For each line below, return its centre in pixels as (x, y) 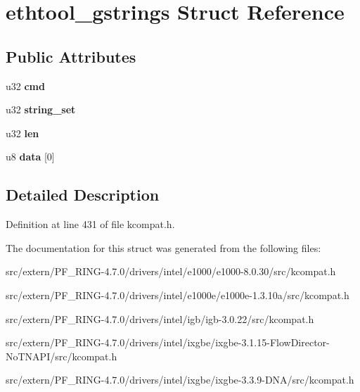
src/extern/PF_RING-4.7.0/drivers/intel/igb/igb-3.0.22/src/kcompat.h (160, 318)
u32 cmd (25, 86)
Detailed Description (83, 195)
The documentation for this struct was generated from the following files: (163, 247)
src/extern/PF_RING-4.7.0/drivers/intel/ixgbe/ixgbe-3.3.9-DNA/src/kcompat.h (180, 380)
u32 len (22, 133)
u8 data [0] (30, 157)
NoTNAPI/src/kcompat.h (62, 356)
